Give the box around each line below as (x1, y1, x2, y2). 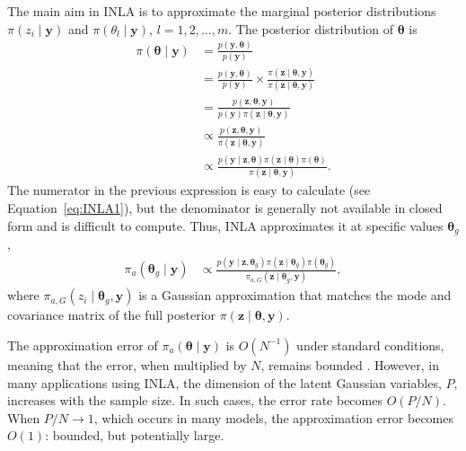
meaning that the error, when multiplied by (7, 355, 247, 374)
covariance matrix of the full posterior (7, 305, 216, 324)
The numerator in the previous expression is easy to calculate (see (7, 181, 371, 199)
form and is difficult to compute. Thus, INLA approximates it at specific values (7, 216, 444, 234)
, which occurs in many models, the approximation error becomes (93, 408, 454, 427)
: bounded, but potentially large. (45, 426, 224, 445)
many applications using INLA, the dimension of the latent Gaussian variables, (7, 373, 442, 392)
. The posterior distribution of (228, 19, 394, 38)
